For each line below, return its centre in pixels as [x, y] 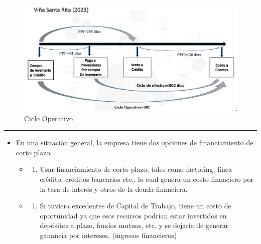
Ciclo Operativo [48, 118]
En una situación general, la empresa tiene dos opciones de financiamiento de [135, 143]
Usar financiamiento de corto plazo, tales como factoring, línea [136, 169]
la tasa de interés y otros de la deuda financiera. [114, 189]
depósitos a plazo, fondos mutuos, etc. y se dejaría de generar [134, 225]
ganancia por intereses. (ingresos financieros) [108, 235]
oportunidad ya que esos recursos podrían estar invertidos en [133, 215]
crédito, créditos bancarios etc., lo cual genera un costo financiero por [147, 179]
